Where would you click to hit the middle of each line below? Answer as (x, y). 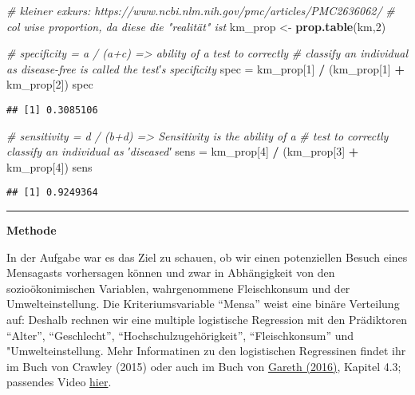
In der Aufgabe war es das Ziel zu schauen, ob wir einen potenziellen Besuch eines (207, 257)
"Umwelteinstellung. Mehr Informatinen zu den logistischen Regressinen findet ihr (206, 351)
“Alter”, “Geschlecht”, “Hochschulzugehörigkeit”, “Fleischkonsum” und (180, 335)
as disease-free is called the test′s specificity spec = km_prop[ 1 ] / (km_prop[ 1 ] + (206, 68)
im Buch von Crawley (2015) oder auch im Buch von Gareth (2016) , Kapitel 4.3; (204, 366)
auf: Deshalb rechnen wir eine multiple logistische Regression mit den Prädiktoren (207, 320)
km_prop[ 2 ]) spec (50, 84)
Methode (32, 230)
